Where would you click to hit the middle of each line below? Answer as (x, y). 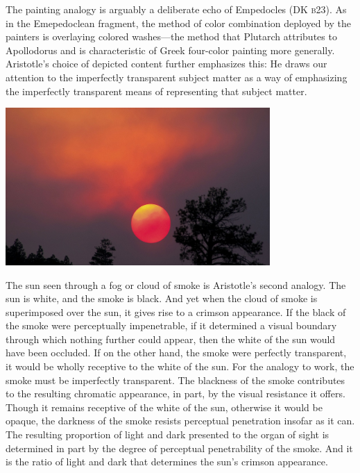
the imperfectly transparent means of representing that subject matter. (156, 91)
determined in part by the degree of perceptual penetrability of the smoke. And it (179, 448)
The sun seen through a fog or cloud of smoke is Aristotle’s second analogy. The (176, 284)
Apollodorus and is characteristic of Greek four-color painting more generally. (170, 50)
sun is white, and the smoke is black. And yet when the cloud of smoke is (162, 298)
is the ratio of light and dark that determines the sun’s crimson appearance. (167, 462)
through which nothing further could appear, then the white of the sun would (171, 339)
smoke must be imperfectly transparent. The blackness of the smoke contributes (175, 380)
